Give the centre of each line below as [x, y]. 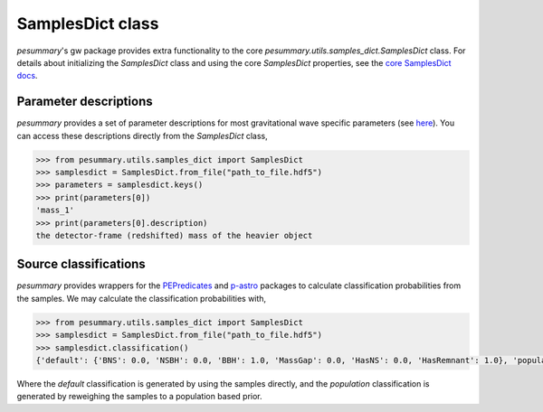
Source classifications [81, 264]
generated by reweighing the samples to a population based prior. [139, 397]
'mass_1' [55, 211]
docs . [27, 76]
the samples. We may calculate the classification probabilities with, [142, 298]
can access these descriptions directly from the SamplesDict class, [143, 136]
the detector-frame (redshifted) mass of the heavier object [174, 235]
